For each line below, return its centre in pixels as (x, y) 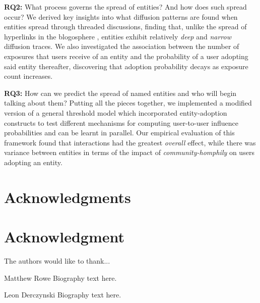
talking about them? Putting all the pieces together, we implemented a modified (128, 103)
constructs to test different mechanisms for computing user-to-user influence (121, 122)
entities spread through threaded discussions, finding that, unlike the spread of (125, 27)
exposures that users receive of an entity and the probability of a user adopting (126, 56)
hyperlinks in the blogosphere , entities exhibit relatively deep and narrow (118, 36)
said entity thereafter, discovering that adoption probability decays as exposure (126, 66)
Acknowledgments (68, 197)
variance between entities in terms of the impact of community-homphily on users (129, 152)
